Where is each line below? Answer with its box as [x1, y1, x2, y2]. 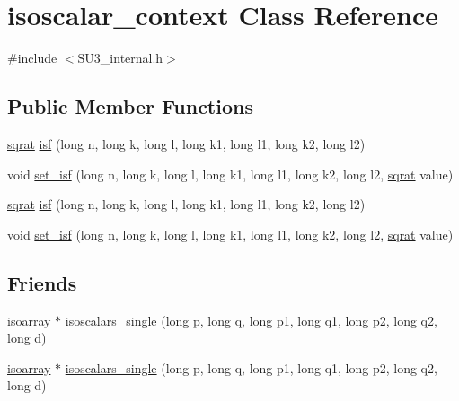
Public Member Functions [7, 92, 253, 120]
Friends [7, 268, 77, 296]
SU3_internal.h [77, 48, 163, 67]
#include [7, 48, 57, 67]
